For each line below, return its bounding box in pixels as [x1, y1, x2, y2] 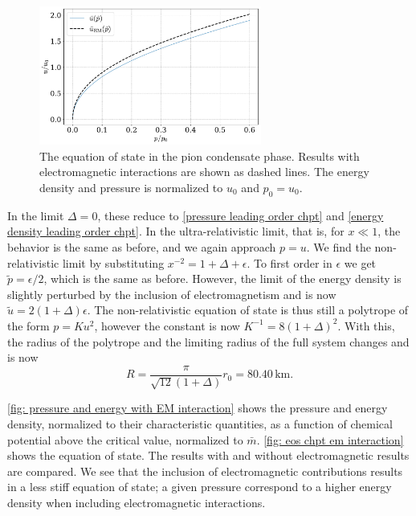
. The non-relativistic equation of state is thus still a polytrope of [87, 301, 409, 318]
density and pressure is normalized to [39, 179, 223, 196]
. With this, [337, 317, 395, 334]
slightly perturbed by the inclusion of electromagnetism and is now [7, 285, 336, 302]
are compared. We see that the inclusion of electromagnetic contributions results [7, 462, 403, 479]
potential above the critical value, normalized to [7, 431, 243, 448]
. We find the [306, 239, 371, 255]
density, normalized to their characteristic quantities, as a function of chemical [7, 416, 393, 432]
